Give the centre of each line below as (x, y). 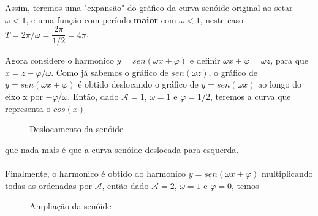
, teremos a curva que (251, 96)
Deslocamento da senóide (77, 129)
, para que (290, 60)
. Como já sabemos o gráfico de (110, 72)
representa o (28, 108)
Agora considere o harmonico (59, 60)
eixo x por (24, 96)
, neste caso (221, 19)
